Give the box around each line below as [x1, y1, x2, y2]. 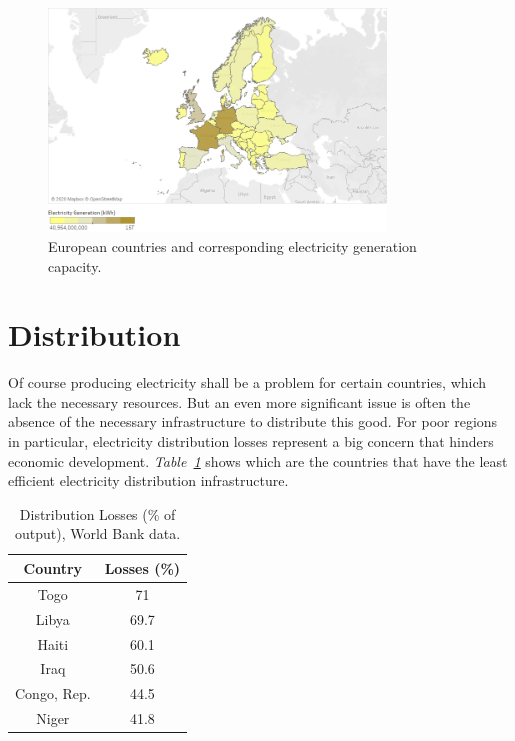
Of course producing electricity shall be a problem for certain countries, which [8, 372, 487, 393]
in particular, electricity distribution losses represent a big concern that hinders [8, 431, 494, 451]
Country [23, 557, 83, 578]
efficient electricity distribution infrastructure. [8, 470, 289, 491]
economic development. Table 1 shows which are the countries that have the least [8, 450, 508, 471]
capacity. [48, 255, 102, 276]
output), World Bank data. [14, 523, 181, 544]
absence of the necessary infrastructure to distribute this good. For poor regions [8, 411, 498, 432]
